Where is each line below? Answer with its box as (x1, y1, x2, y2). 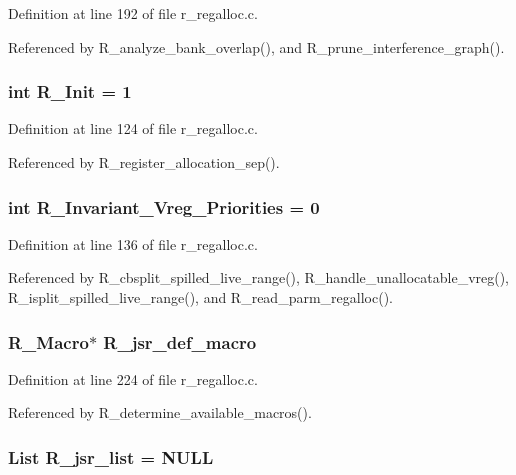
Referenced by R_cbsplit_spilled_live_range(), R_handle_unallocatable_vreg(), (8, 267, 510, 288)
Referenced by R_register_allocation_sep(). (8, 152, 280, 172)
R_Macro (8, 329, 89, 354)
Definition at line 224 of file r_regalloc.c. (8, 368, 258, 389)
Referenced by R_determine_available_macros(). (8, 402, 312, 423)
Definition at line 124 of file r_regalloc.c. (8, 118, 258, 139)
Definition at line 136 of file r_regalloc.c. (8, 233, 258, 254)
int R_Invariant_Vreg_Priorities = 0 (8, 194, 320, 219)
